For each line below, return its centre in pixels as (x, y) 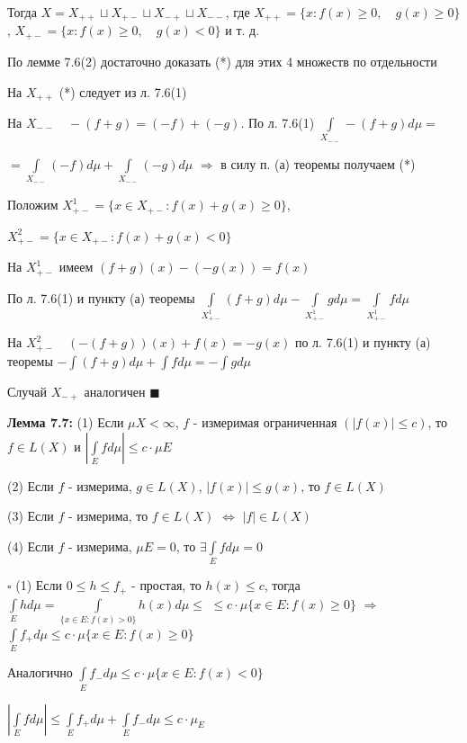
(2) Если (31, 485)
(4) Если (31, 546)
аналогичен (115, 391)
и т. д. (242, 30)
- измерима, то (108, 516)
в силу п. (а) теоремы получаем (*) (318, 163)
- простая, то (166, 585)
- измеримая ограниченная (265, 421)
